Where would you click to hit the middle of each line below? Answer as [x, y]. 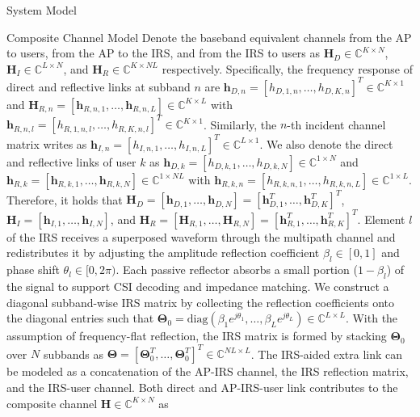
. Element [381, 219]
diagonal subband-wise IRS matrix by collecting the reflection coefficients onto [200, 302]
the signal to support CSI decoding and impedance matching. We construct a [198, 286]
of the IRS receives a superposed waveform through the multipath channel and [201, 236]
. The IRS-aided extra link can [327, 354]
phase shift [33, 270]
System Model [42, 10]
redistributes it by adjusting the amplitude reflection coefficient [163, 253]
